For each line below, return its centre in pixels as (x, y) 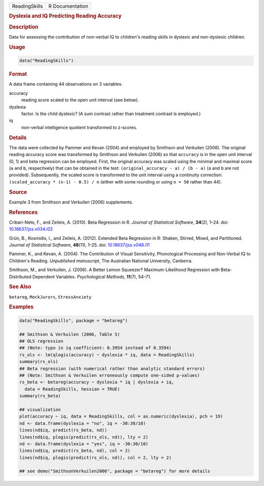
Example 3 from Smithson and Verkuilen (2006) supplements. (71, 202)
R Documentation (68, 6)
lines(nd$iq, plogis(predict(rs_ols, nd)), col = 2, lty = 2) (95, 457)
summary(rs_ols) (39, 362)
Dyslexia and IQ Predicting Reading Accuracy (65, 16)
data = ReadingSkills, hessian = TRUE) (72, 389)
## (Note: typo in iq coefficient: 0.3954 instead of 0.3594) (95, 348)
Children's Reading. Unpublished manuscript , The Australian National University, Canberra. (101, 261)
